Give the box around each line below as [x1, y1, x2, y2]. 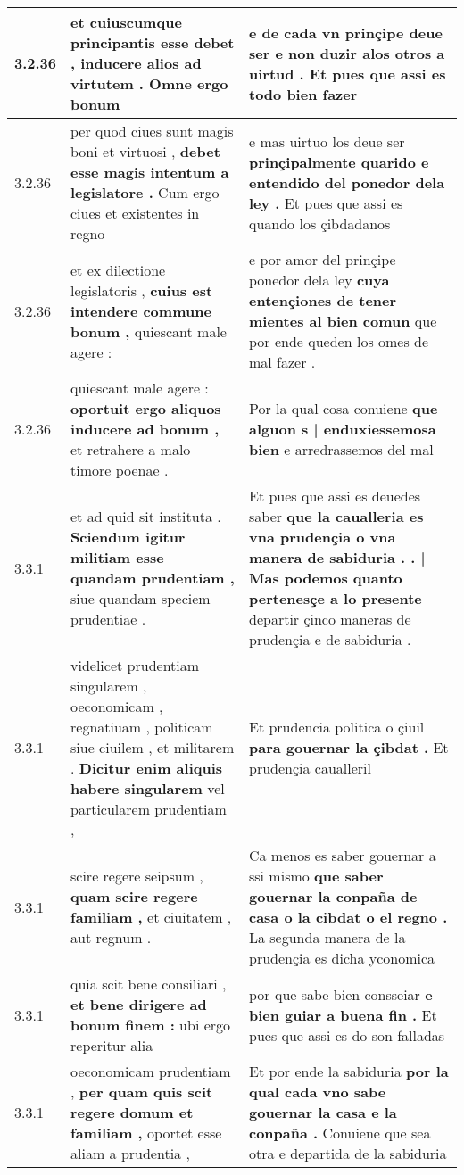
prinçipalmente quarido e [248, 151, 429, 172]
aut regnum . [70, 927, 152, 947]
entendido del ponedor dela [248, 171, 445, 193]
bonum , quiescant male [70, 320, 227, 342]
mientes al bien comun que [248, 310, 437, 331]
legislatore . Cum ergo [70, 182, 220, 203]
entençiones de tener [248, 290, 397, 310]
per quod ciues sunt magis [70, 120, 234, 141]
